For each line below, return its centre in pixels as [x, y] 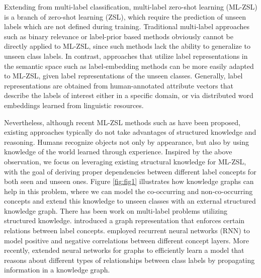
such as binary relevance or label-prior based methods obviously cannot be [119, 36]
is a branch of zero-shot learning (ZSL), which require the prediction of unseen [125, 16]
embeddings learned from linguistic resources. [74, 105]
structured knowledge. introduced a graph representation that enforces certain [124, 220]
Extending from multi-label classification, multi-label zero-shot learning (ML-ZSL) [131, 7]
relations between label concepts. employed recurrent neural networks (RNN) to [127, 230]
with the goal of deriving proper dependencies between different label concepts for [130, 171]
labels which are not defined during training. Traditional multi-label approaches [127, 26]
